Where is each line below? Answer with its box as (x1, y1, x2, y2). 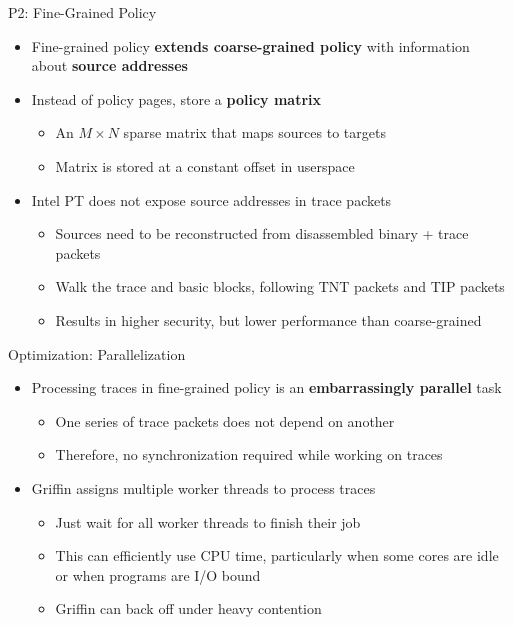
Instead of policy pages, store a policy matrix (31, 88, 321, 109)
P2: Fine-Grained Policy (8, 2, 157, 22)
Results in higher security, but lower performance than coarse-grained (55, 309, 482, 330)
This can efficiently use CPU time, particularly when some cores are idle (55, 545, 499, 566)
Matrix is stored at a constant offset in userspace (55, 155, 355, 176)
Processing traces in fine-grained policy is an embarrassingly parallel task (31, 377, 502, 398)
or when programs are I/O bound (55, 564, 261, 585)
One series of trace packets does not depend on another (55, 410, 395, 431)
